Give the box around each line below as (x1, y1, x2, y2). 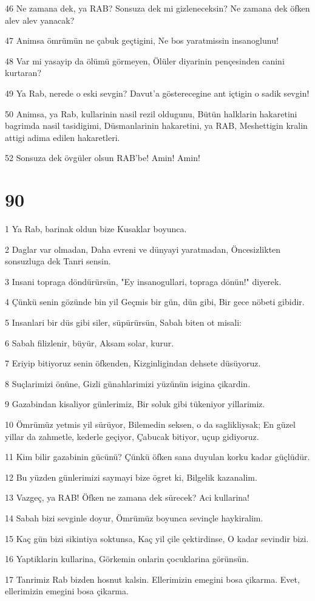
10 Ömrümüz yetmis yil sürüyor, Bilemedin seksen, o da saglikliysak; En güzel (5, 418, 296, 430)
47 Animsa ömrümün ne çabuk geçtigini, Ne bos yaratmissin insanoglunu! (5, 34, 279, 47)
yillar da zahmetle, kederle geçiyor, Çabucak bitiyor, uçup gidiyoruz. (5, 430, 259, 442)
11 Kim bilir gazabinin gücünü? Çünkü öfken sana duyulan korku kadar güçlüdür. (5, 450, 310, 463)
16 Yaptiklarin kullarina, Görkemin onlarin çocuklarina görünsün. (5, 552, 249, 565)
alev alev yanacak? (5, 13, 75, 26)
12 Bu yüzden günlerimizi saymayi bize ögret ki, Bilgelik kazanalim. (5, 470, 257, 483)
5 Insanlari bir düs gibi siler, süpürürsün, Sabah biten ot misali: (5, 316, 242, 329)
